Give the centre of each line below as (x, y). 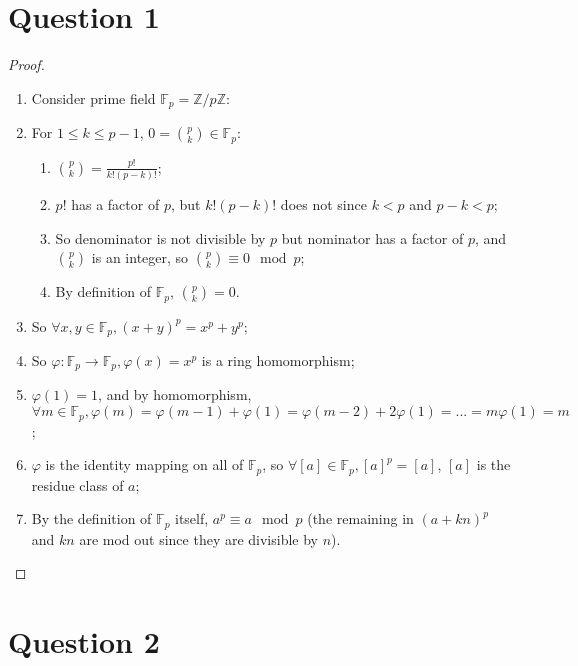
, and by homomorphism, (175, 394)
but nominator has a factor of (372, 237)
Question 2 (84, 641)
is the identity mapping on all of (144, 464)
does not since (323, 203)
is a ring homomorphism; (278, 360)
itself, (192, 518)
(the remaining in (360, 518)
